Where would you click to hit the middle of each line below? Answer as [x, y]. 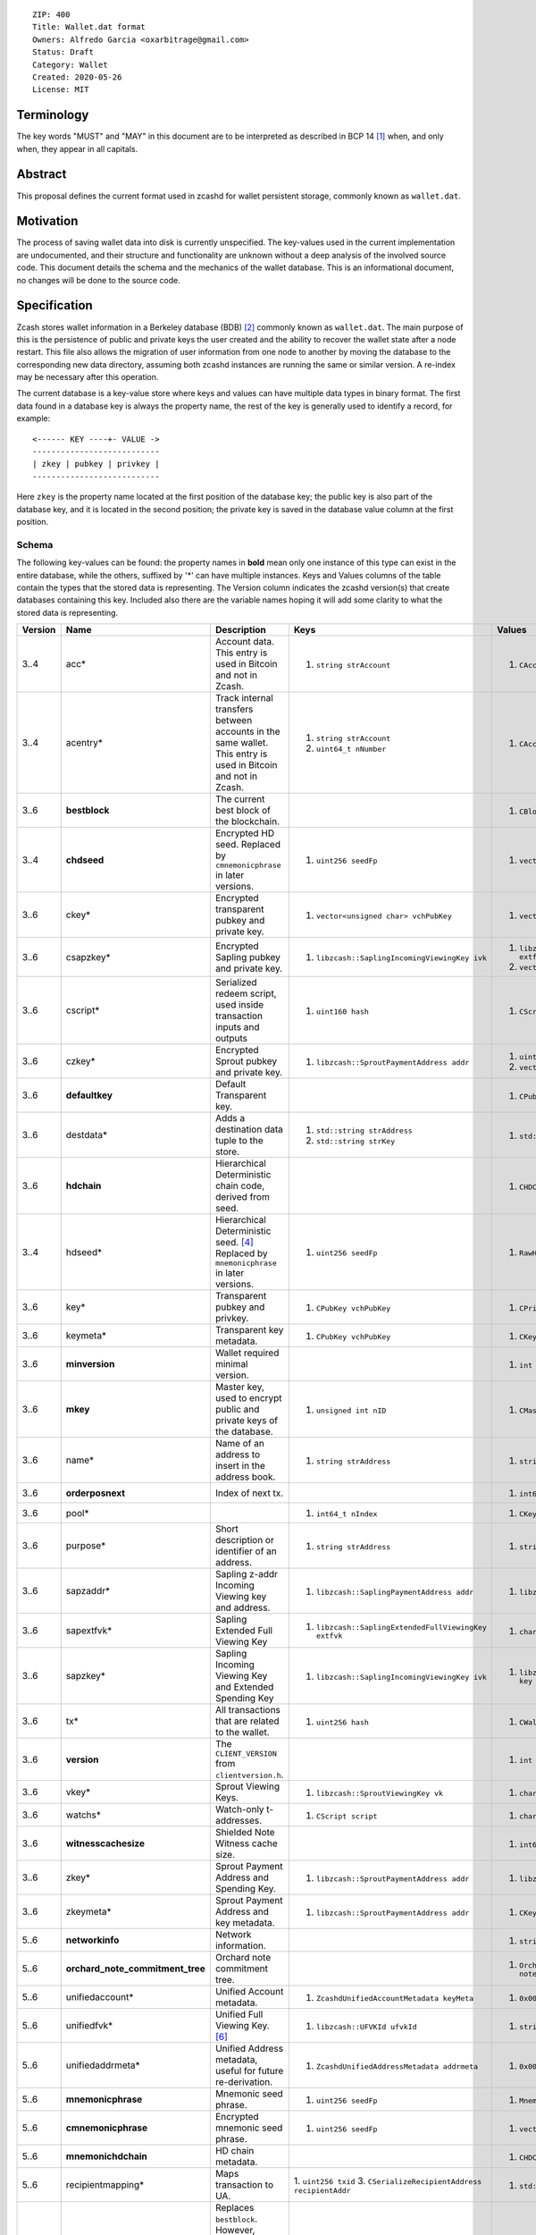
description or [244, 1540]
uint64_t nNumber [351, 750]
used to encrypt [248, 1398]
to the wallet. [242, 1733]
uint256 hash [343, 1722]
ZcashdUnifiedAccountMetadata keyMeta [395, 1998]
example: [33, 418]
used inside [239, 1005]
